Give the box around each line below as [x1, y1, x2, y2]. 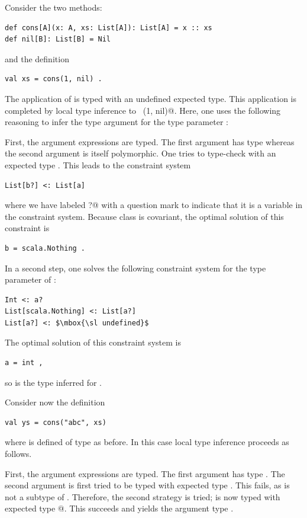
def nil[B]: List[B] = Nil [5, 35, 111, 44]
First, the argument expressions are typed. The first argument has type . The [5, 467, 285, 479]
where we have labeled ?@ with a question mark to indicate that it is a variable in [5, 199, 303, 211]
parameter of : [5, 273, 56, 286]
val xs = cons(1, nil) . [5, 75, 102, 84]
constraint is [5, 222, 50, 234]
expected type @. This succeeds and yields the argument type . [5, 502, 234, 514]
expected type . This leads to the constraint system [5, 158, 191, 171]
